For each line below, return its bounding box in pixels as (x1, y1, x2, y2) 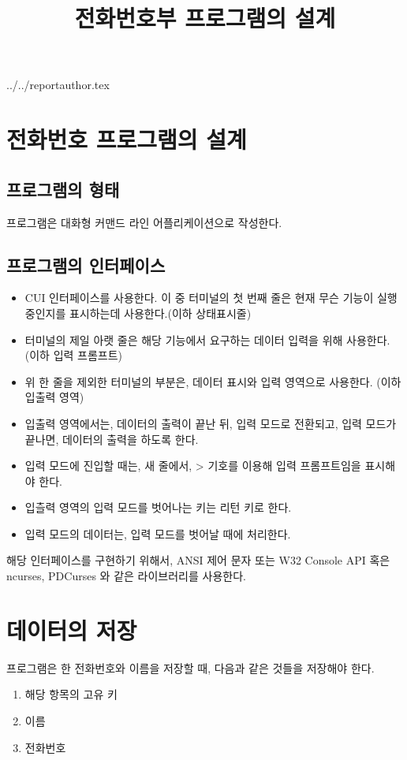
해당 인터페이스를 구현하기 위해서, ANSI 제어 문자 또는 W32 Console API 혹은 (6, 552, 390, 568)
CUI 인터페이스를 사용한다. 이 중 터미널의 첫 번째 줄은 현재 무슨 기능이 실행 (24, 289, 398, 306)
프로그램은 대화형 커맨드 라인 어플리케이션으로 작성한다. (6, 214, 282, 230)
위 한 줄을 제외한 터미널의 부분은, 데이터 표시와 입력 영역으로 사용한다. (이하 (24, 373, 401, 389)
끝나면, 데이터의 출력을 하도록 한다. (24, 430, 199, 447)
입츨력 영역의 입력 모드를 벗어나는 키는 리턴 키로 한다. (24, 499, 292, 516)
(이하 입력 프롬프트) (24, 347, 123, 363)
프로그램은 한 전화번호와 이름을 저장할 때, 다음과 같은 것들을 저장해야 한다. (6, 659, 375, 676)
